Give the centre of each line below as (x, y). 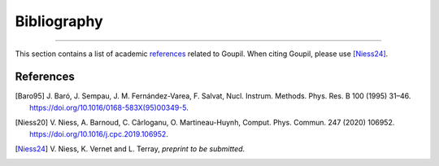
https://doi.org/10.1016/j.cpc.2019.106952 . (99, 133)
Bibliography (59, 21)
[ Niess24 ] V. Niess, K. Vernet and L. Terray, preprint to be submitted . (130, 149)
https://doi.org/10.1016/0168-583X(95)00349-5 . (109, 107)
